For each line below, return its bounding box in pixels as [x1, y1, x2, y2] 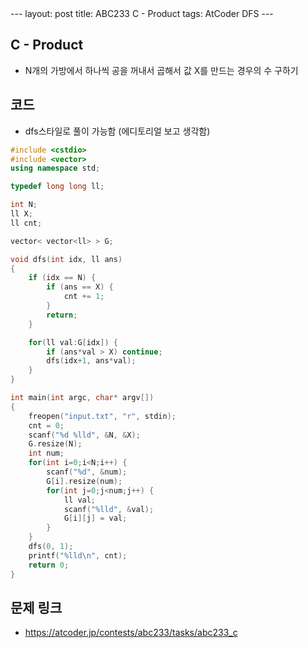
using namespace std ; [10, 163, 101, 174]
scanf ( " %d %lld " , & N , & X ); [28, 430, 141, 440]
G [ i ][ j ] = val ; [63, 513, 128, 524]
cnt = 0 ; [28, 420, 65, 431]
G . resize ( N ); [28, 439, 83, 449]
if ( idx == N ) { [28, 273, 97, 283]
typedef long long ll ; [10, 182, 105, 192]
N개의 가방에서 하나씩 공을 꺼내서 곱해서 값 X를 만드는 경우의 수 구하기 [24, 64, 299, 76]
